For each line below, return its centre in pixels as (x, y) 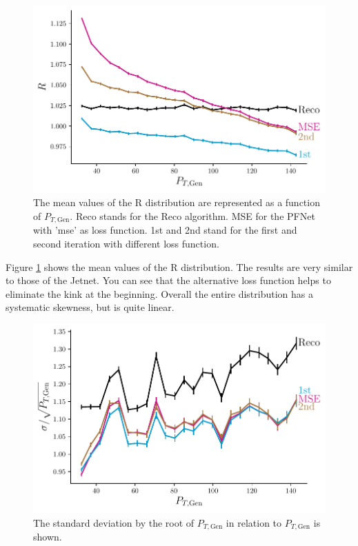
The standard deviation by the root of (114, 522)
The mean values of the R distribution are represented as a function (177, 202)
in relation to (254, 522)
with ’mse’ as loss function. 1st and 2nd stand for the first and (165, 230)
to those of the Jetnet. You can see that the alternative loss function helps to (168, 280)
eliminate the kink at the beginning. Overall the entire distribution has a (159, 293)
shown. (48, 537)
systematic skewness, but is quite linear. (90, 307)
